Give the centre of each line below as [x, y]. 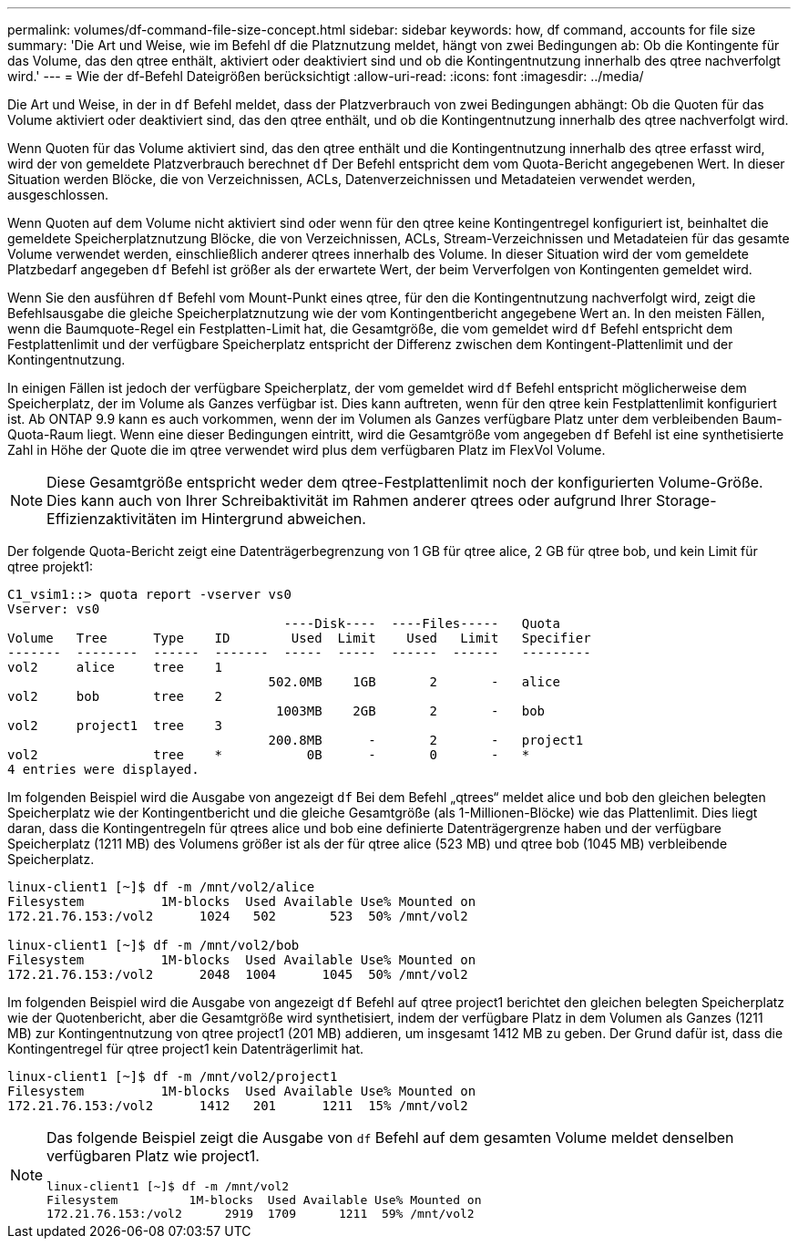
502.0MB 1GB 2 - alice [414, 682]
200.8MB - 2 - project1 [426, 740]
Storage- [686, 500]
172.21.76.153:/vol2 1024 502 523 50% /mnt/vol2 [238, 916]
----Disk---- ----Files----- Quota [422, 623]
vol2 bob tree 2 [115, 696]
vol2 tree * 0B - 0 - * [269, 755]
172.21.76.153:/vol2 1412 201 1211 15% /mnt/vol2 [238, 1106]
